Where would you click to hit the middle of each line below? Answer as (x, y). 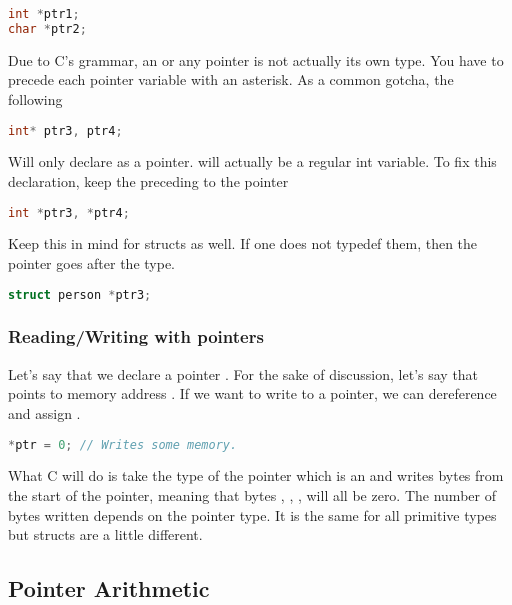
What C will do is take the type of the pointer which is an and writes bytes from (256, 475)
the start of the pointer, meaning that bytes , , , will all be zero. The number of (252, 495)
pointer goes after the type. (91, 263)
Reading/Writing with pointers (136, 336)
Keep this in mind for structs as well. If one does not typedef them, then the (243, 243)
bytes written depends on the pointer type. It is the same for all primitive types (252, 514)
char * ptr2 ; (47, 28)
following (35, 98)
